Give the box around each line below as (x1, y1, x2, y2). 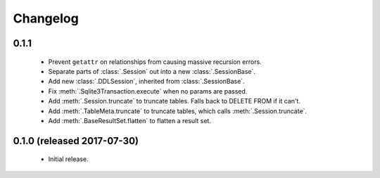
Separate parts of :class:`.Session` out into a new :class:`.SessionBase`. (48, 67, 256, 75)
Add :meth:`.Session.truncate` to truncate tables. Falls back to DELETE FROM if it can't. (48, 97, 300, 106)
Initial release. (48, 155, 89, 163)
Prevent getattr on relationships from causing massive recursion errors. (48, 57, 262, 66)
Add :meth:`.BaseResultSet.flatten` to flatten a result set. (48, 116, 211, 125)
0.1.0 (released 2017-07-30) (13, 134, 139, 147)
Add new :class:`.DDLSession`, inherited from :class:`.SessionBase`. (48, 77, 246, 86)
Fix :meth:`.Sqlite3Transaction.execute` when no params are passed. (48, 87, 248, 95)
